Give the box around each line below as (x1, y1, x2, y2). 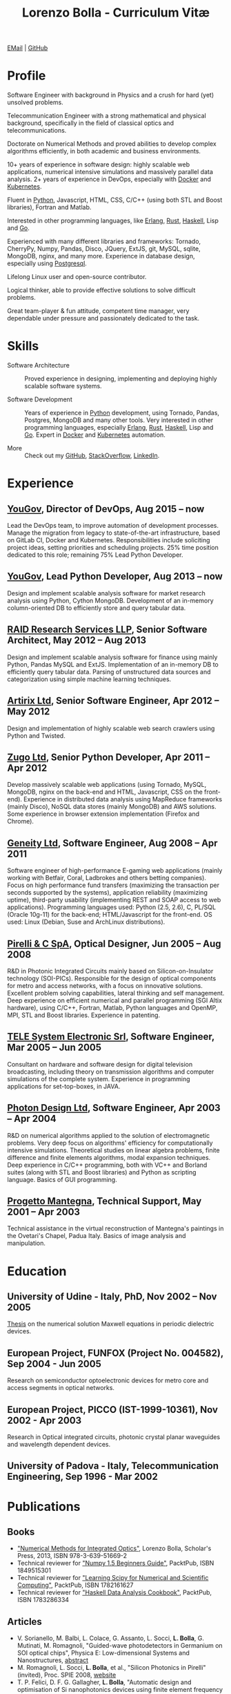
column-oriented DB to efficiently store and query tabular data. (7, 603, 186, 612)
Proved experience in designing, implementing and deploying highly (24, 374, 217, 383)
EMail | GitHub (7, 44, 48, 53)
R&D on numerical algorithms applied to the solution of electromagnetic (7, 1131, 210, 1139)
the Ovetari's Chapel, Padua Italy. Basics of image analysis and (7, 1232, 186, 1240)
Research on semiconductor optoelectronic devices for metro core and (7, 1376, 209, 1384)
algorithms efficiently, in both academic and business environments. (7, 147, 201, 155)
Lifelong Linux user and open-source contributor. (7, 273, 147, 281)
